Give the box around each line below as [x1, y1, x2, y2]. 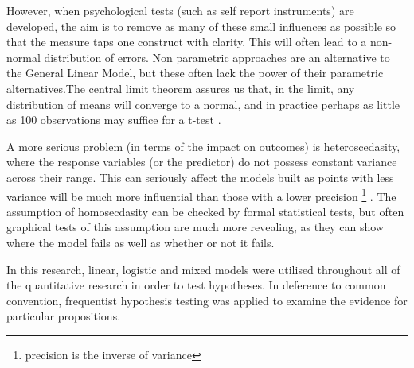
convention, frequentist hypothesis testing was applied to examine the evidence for [6, 292, 408, 308]
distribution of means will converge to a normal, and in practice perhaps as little [6, 95, 400, 112]
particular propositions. [6, 308, 121, 324]
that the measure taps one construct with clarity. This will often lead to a [6, 33, 367, 50]
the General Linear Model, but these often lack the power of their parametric [6, 64, 384, 81]
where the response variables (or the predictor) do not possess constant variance [6, 153, 397, 170]
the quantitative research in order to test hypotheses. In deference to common [6, 277, 386, 293]
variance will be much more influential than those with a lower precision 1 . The [6, 185, 396, 204]
